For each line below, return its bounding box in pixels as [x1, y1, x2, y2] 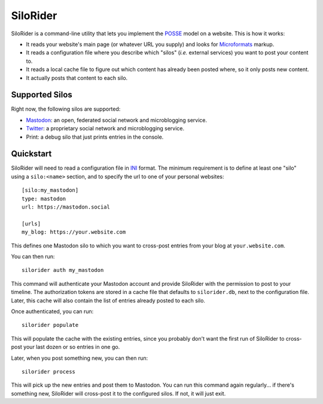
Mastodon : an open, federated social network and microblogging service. [26, 117, 208, 124]
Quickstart [11, 149, 52, 159]
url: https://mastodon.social [22, 204, 111, 210]
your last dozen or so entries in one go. [23, 344, 120, 351]
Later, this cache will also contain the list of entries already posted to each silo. [11, 296, 206, 304]
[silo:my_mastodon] [22, 187, 79, 194]
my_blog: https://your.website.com [22, 229, 126, 235]
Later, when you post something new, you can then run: [11, 354, 148, 362]
